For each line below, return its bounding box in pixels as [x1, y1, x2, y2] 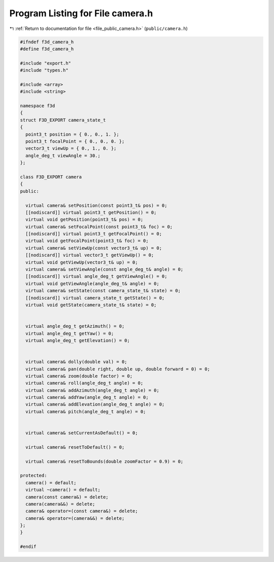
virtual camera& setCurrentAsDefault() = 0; [25, 430, 138, 436]
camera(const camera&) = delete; [25, 494, 109, 500]
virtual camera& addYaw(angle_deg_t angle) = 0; [25, 394, 149, 400]
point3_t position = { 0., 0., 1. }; [25, 131, 119, 137]
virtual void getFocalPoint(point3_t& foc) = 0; [25, 238, 149, 244]
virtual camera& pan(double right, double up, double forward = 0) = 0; [25, 366, 211, 372]
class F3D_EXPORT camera [20, 174, 82, 180]
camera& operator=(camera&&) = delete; [25, 515, 125, 521]
